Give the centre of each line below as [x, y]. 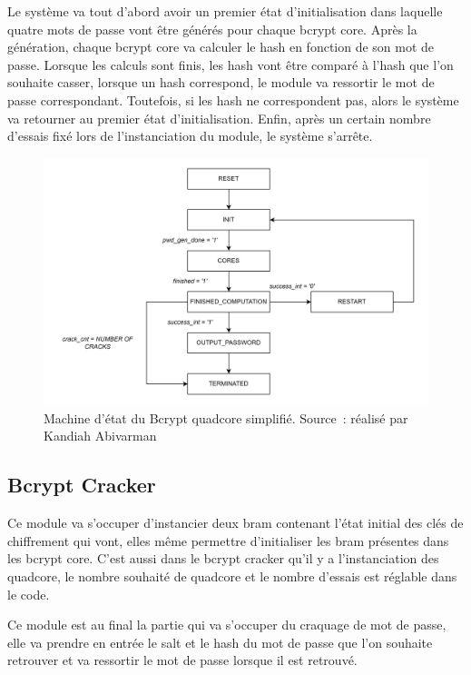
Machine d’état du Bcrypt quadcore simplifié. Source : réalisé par [226, 417]
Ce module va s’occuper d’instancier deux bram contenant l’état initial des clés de [235, 523]
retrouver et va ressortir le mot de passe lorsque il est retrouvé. [182, 660]
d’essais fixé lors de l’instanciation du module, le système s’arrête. [190, 136]
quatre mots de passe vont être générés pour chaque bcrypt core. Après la [212, 29]
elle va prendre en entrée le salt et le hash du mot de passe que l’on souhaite [220, 642]
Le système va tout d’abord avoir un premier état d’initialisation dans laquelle [225, 11]
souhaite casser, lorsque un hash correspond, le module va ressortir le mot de [221, 82]
